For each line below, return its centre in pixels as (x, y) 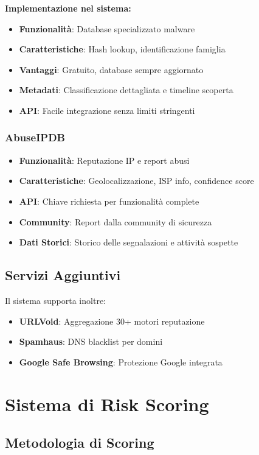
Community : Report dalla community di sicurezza (116, 221)
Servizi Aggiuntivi (63, 275)
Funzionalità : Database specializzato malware (107, 28)
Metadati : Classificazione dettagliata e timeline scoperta (126, 90)
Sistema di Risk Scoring (107, 404)
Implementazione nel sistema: (68, 8)
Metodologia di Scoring (80, 443)
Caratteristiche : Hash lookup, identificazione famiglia (122, 49)
